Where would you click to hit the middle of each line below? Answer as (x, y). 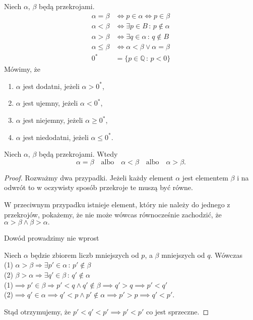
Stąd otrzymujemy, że (38, 311)
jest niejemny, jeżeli (53, 120)
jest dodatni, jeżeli (51, 86)
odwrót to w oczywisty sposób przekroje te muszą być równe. (99, 187)
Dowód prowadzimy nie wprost (52, 238)
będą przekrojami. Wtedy (78, 154)
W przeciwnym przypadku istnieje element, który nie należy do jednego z (117, 204)
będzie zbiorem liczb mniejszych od (85, 255)
